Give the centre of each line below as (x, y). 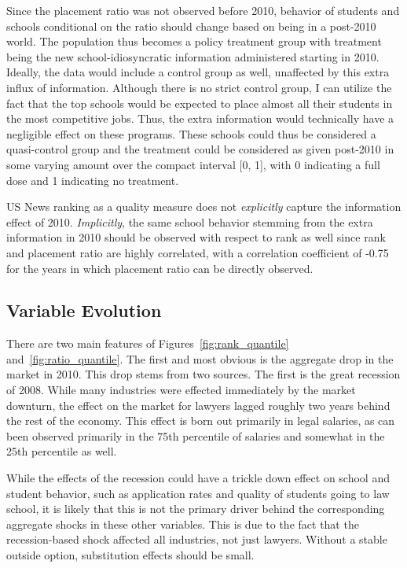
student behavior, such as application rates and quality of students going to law (198, 493)
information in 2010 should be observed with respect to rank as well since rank (196, 237)
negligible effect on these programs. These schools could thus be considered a (191, 133)
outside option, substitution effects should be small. (130, 555)
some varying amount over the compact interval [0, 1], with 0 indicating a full (193, 164)
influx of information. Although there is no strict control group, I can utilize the (199, 87)
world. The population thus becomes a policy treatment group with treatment (194, 41)
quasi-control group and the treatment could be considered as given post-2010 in (200, 149)
